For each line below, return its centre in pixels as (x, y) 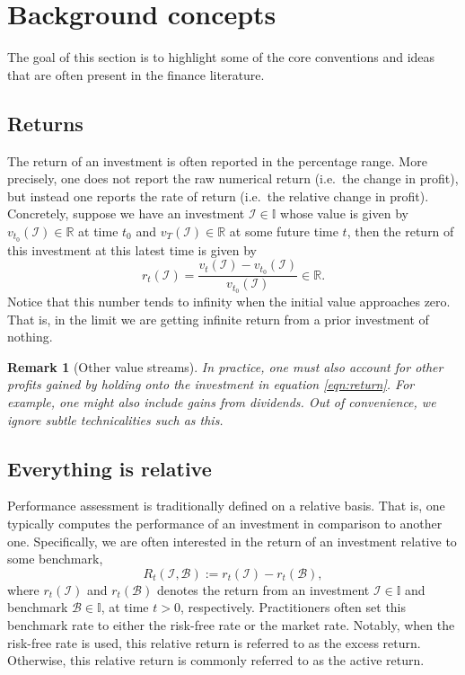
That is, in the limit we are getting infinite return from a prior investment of (218, 319)
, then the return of (400, 231)
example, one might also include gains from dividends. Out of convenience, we (222, 402)
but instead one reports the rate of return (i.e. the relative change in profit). (218, 195)
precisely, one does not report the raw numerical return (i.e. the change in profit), (233, 178)
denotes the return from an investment (263, 589)
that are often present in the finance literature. (136, 74)
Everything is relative (110, 468)
